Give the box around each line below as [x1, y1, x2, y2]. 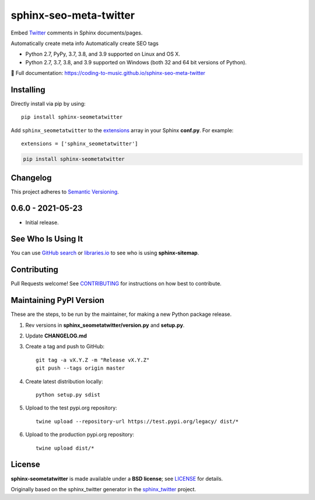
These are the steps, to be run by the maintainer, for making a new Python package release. [10, 311, 232, 318]
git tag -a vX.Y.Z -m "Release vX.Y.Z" [36, 357, 150, 363]
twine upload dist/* [36, 444, 94, 451]
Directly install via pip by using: [10, 100, 86, 108]
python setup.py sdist [36, 392, 101, 398]
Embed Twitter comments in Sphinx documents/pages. [10, 29, 143, 36]
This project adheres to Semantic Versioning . [10, 188, 119, 195]
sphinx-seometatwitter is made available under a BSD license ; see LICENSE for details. [10, 475, 223, 482]
